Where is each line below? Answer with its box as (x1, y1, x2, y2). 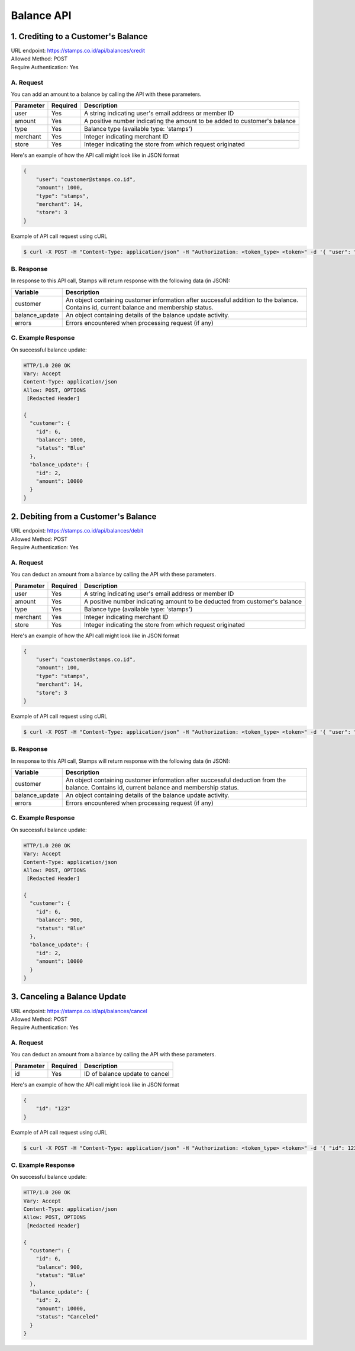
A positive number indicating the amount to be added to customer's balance (83, 117, 296, 125)
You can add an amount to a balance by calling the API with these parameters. (11, 91, 202, 98)
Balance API (11, 9, 72, 22)
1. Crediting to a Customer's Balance (11, 31, 148, 41)
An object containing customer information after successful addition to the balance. (65, 296, 299, 304)
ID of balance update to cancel (83, 1069, 170, 1078)
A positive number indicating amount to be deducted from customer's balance (83, 597, 302, 605)
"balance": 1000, (35, 437, 86, 443)
